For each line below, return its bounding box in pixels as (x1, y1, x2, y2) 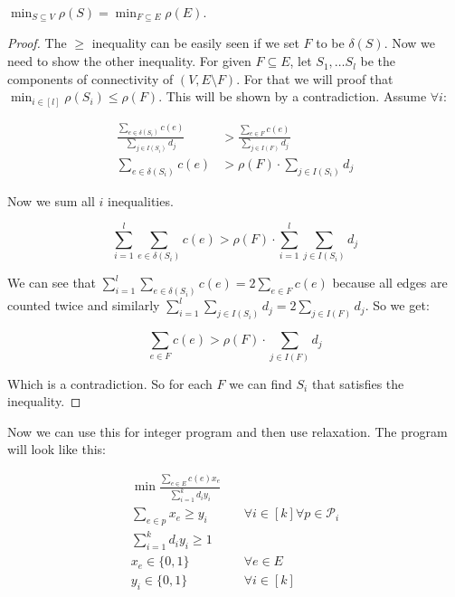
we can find (229, 374, 292, 393)
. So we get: (365, 296, 430, 315)
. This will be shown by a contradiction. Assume (158, 87, 427, 106)
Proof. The (7, 33, 67, 52)
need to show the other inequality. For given (7, 52, 251, 71)
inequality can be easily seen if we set (91, 33, 299, 52)
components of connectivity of (7, 69, 174, 88)
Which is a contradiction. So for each (7, 374, 213, 393)
